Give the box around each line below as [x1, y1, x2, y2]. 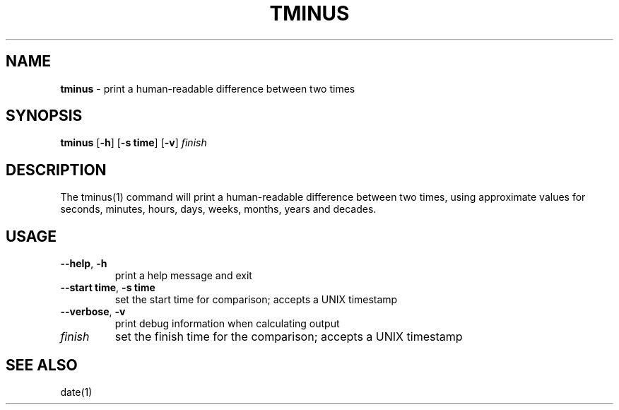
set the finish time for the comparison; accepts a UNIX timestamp [114, 329, 463, 344]
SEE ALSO [6, 356, 78, 374]
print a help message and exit [114, 269, 252, 282]
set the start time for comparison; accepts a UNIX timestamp [114, 293, 398, 306]
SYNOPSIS [6, 107, 83, 125]
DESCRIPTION [6, 160, 107, 179]
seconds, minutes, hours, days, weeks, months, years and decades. [60, 203, 377, 216]
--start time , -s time [60, 281, 155, 294]
